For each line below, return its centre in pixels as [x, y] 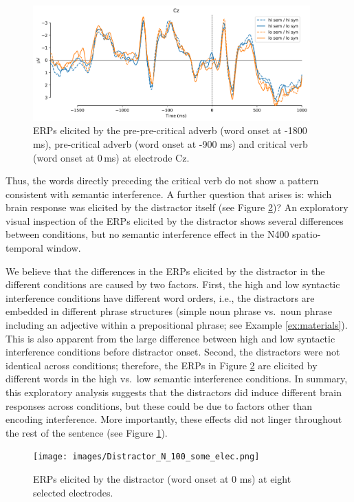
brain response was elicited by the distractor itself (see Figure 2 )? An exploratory [177, 207]
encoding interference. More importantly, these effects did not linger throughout [174, 419]
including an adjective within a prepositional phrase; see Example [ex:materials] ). [177, 325]
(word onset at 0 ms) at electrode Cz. [111, 157]
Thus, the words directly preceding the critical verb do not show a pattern [162, 181]
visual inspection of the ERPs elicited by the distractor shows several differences [175, 220]
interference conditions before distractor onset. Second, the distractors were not [173, 352]
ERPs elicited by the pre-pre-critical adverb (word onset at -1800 [170, 130]
